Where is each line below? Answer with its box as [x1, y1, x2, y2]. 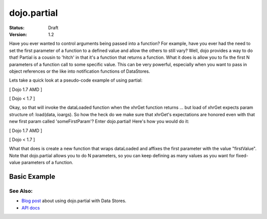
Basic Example [9, 173, 55, 180]
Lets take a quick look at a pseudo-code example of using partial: [9, 77, 143, 84]
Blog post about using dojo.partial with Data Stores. [21, 198, 127, 204]
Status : [9, 25, 25, 31]
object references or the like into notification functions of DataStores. [9, 68, 150, 74]
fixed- [236, 152, 249, 158]
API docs [21, 205, 40, 211]
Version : [9, 31, 27, 37]
